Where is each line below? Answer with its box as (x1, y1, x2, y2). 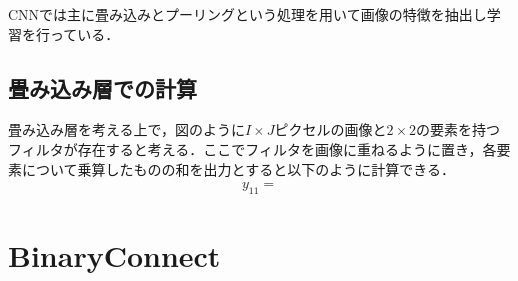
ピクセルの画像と (274, 119, 387, 140)
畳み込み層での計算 (8, 72, 197, 103)
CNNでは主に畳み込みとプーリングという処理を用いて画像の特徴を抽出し (8, 4, 487, 24)
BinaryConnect (8, 235, 221, 276)
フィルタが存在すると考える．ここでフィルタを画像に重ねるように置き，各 (8, 138, 497, 159)
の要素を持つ (416, 119, 501, 140)
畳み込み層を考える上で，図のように (8, 119, 246, 140)
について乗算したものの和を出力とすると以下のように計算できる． (21, 158, 455, 179)
